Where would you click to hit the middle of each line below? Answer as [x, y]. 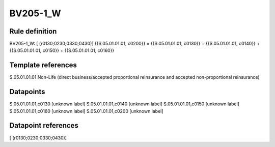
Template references [43, 65]
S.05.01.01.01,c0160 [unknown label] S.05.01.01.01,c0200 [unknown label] [86, 111]
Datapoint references [44, 125]
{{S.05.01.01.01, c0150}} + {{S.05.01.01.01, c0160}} [62, 50]
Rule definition [33, 31]
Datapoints [27, 92]
